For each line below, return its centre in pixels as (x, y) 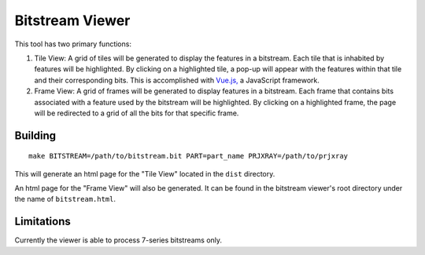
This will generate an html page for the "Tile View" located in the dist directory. (145, 173)
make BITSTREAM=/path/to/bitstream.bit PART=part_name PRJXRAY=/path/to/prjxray (188, 156)
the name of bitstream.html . (65, 199)
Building (35, 135)
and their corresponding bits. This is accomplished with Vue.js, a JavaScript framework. (177, 80)
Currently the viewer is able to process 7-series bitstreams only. (118, 240)
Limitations (42, 222)
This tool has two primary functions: (73, 44)
